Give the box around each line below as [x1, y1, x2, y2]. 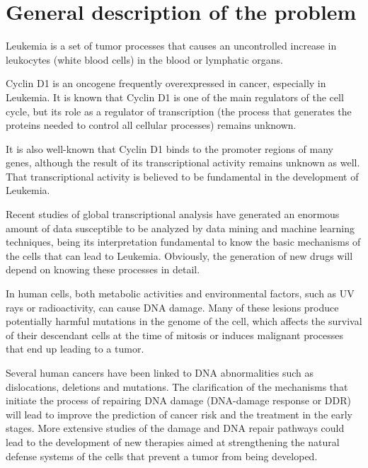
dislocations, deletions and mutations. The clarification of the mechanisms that [6, 379, 348, 394]
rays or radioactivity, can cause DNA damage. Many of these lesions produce [6, 299, 339, 314]
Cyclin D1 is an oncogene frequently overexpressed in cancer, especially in [6, 76, 326, 91]
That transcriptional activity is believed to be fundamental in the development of [6, 169, 359, 183]
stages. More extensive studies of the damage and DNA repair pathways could [6, 421, 345, 435]
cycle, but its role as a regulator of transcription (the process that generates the [6, 103, 352, 118]
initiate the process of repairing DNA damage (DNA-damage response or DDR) [6, 393, 351, 408]
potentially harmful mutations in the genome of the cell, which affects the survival [6, 314, 362, 329]
